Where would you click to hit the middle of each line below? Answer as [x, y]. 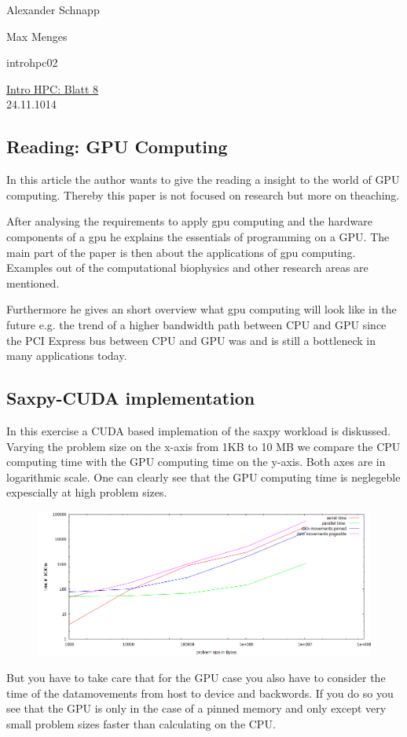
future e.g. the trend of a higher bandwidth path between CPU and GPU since [196, 324]
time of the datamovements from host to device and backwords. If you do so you [200, 693]
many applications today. [67, 356]
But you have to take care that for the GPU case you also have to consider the [196, 678]
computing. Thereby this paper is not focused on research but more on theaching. [203, 194]
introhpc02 [32, 62]
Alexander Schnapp [53, 9]
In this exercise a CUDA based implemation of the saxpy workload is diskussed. [198, 430]
